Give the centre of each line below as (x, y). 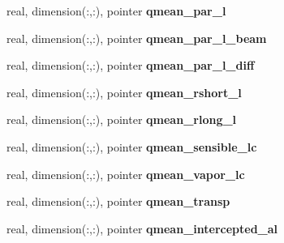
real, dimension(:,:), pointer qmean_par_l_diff (131, 65)
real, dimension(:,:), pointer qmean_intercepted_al (142, 228)
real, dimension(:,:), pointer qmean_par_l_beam (137, 38)
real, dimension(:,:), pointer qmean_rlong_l (122, 119)
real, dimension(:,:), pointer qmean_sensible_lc (132, 146)
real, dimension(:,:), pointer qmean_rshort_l (124, 92)
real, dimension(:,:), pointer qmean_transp (118, 201)
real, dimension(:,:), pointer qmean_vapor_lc (126, 174)
